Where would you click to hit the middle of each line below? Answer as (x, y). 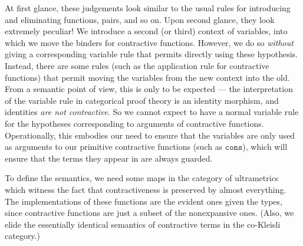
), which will (265, 147)
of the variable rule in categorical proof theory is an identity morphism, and (142, 100)
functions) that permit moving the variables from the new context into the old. (147, 77)
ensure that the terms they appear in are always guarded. (109, 158)
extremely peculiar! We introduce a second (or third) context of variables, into (146, 31)
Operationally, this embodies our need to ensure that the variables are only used (150, 135)
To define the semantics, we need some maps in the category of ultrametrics (142, 178)
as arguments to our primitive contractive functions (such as (114, 147)
